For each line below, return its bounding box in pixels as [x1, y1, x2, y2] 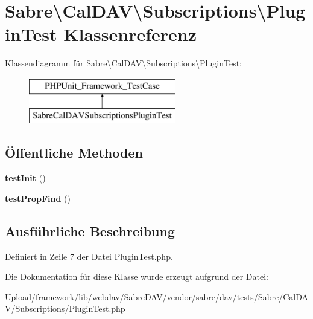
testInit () [5, 172, 46, 184]
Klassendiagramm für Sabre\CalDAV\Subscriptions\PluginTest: [5, 57, 242, 69]
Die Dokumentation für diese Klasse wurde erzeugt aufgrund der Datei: [5, 270, 268, 283]
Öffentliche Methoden [5, 143, 143, 162]
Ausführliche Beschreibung [5, 221, 175, 240]
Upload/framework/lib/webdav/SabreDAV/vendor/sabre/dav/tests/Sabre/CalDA [5, 290, 308, 303]
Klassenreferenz [63, 22, 197, 47]
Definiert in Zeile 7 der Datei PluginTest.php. [5, 250, 173, 262]
